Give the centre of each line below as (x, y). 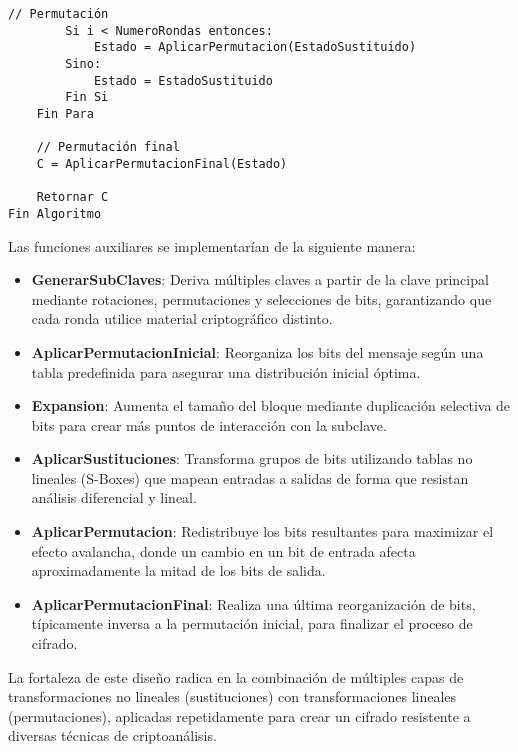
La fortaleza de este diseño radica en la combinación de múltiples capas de (236, 676)
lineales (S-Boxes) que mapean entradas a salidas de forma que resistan (250, 477)
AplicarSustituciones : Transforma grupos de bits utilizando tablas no (252, 458)
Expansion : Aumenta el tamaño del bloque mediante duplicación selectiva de (271, 405)
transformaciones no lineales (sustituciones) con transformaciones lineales (232, 696)
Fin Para (65, 113)
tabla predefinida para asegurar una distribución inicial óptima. (226, 371)
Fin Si (87, 97)
